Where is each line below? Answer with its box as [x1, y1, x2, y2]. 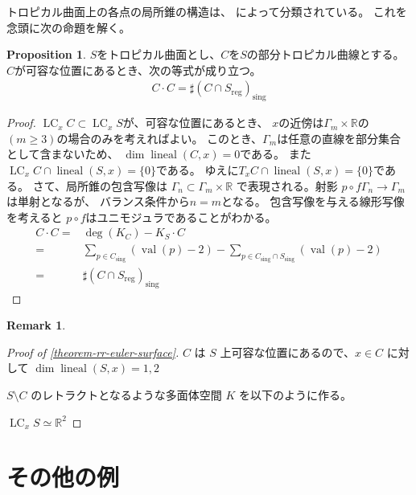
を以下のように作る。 [239, 387, 352, 403]
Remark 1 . [6, 317, 66, 333]
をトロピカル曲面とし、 [97, 46, 221, 63]
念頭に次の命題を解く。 [6, 18, 130, 35]
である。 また [240, 145, 311, 162]
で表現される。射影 [236, 177, 338, 194]
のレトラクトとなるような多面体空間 [31, 387, 222, 403]
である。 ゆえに [155, 161, 239, 178]
